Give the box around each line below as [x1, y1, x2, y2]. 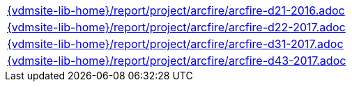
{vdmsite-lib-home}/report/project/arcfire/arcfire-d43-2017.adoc [7, 54, 346, 68]
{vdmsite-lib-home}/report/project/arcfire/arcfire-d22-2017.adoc [7, 20, 346, 34]
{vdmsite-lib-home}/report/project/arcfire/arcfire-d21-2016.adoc [7, 3, 345, 17]
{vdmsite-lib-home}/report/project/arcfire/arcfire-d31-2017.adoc [7, 37, 344, 51]
